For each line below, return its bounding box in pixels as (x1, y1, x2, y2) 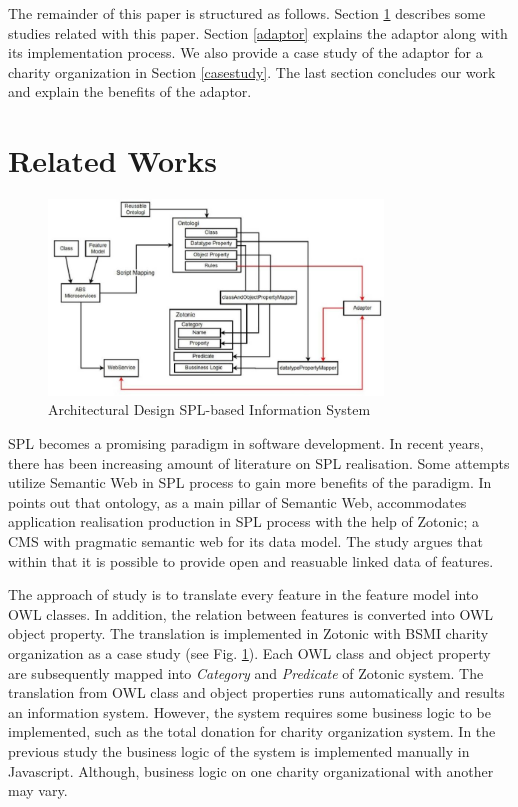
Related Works (8, 140, 218, 181)
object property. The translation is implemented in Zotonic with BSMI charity (8, 623, 489, 644)
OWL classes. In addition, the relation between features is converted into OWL (8, 603, 494, 624)
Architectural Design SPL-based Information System (48, 399, 371, 420)
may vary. (8, 780, 68, 801)
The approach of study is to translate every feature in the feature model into (8, 584, 479, 605)
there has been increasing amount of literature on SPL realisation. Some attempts (8, 452, 510, 473)
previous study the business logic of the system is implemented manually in (8, 740, 470, 761)
